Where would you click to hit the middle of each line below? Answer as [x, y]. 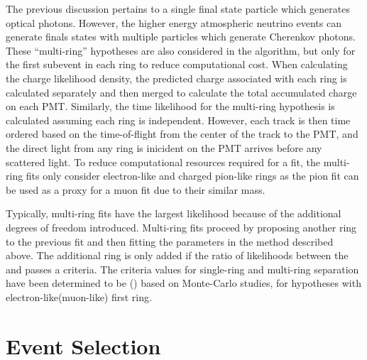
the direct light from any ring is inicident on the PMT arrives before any [164, 147]
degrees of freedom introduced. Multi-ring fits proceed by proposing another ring [181, 227]
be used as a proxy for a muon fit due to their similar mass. [136, 189]
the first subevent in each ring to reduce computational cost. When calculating [177, 64]
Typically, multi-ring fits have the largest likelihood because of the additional [174, 213]
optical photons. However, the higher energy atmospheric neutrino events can [174, 22]
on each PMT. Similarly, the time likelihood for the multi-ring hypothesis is [170, 106]
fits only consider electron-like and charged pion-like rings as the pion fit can [192, 176]
